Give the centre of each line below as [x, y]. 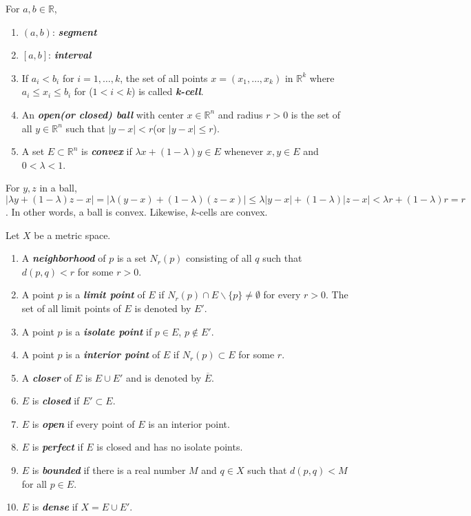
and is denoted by [164, 377]
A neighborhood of [64, 258]
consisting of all [219, 258]
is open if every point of [83, 423]
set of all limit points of [71, 308]
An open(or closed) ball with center [103, 114]
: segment [74, 31]
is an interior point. [189, 423]
